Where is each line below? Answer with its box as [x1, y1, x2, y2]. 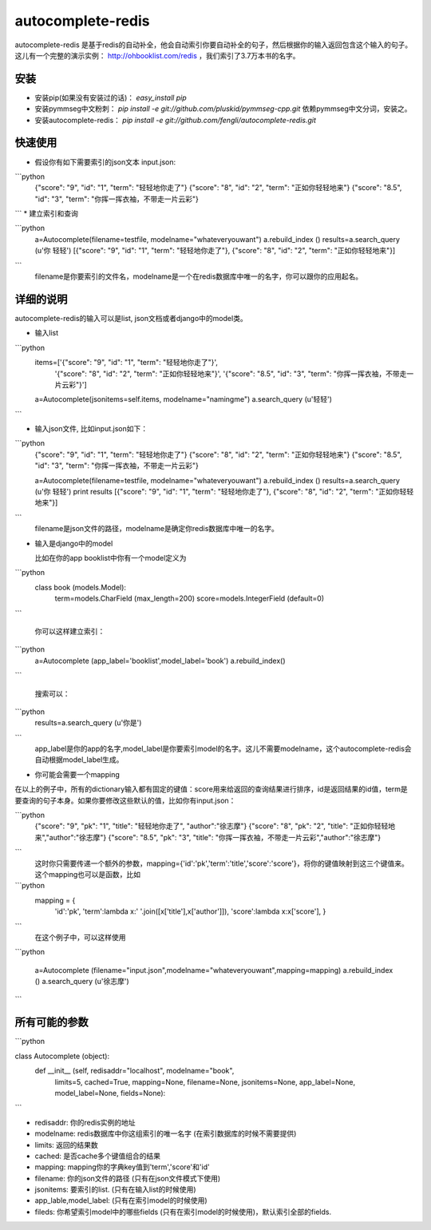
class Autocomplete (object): [14, 1051, 110, 1061]
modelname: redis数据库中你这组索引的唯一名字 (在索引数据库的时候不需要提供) [34, 1129, 297, 1138]
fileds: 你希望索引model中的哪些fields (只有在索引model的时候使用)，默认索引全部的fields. [34, 1207, 331, 1216]
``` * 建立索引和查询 [14, 208, 79, 219]
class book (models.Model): [34, 582, 127, 592]
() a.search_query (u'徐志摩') [34, 977, 129, 986]
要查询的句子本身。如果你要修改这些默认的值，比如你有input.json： [14, 796, 236, 805]
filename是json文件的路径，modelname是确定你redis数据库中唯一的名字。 [34, 524, 279, 534]
